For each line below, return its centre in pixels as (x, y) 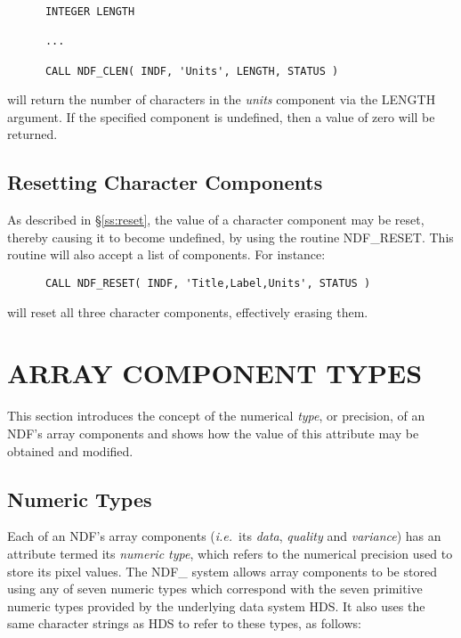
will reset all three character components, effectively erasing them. (188, 311)
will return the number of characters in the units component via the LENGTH (222, 99)
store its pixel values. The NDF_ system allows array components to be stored (222, 571)
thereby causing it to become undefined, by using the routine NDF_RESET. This (230, 237)
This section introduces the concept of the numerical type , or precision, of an (216, 416)
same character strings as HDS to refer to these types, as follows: (184, 623)
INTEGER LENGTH (90, 12)
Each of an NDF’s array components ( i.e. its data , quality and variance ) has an (224, 536)
